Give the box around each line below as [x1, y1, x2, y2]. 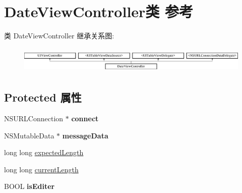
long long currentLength [4, 164, 79, 174]
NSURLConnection [4, 113, 64, 123]
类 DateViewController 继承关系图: [4, 30, 114, 41]
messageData [62, 130, 108, 140]
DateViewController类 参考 [4, 1, 194, 22]
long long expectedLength [4, 147, 84, 158]
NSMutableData [4, 130, 54, 140]
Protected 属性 [4, 89, 82, 105]
